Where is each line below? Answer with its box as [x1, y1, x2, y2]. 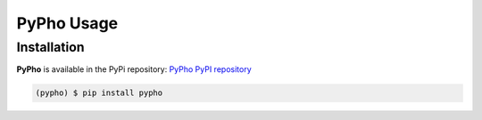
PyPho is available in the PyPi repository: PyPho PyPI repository [16, 64, 252, 75]
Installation [16, 39, 85, 55]
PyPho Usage [16, 13, 119, 33]
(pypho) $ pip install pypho [35, 88, 163, 98]
